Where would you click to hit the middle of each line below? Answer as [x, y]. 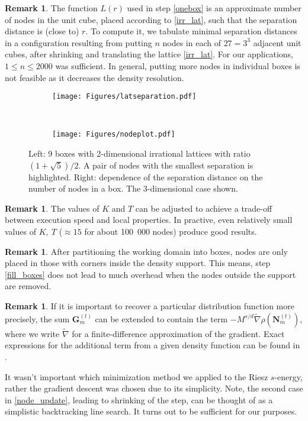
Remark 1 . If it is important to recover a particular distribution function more [150, 306]
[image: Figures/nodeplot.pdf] [114, 135]
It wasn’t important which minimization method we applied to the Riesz [137, 376]
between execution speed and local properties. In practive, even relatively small [149, 220]
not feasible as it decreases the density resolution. [94, 77]
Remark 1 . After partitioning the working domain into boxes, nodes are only [146, 251]
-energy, [288, 376]
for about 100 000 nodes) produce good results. [171, 231]
